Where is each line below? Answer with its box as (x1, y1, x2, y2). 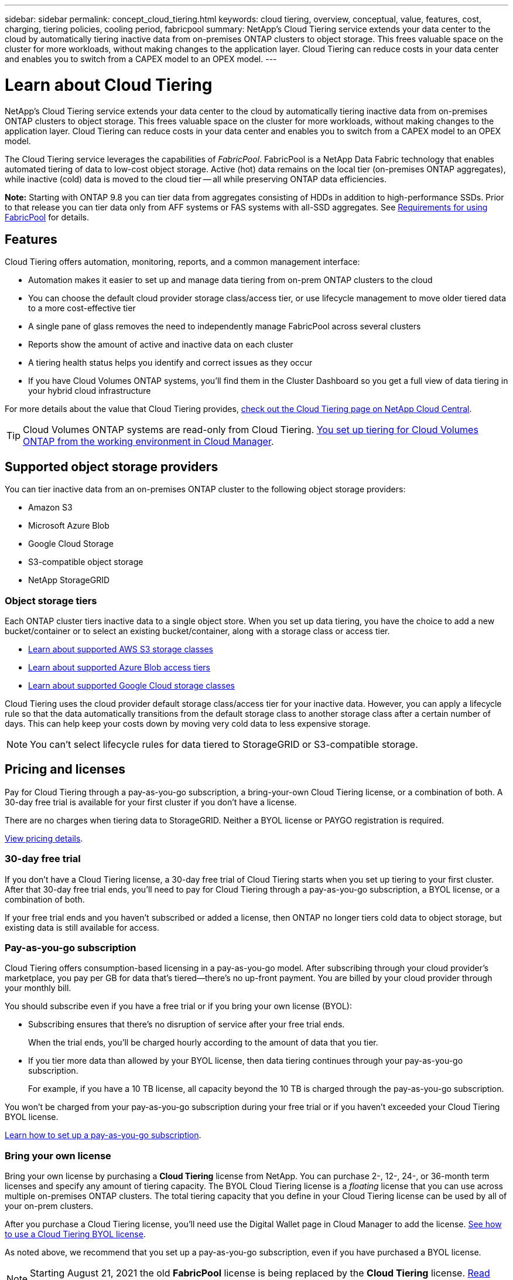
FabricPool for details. (5, 212, 89, 222)
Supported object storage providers (5, 459, 218, 474)
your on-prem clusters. (5, 1201, 93, 1211)
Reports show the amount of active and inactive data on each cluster (28, 339, 293, 350)
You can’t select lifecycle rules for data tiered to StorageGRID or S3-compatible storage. (30, 738, 418, 750)
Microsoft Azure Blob (28, 520, 110, 531)
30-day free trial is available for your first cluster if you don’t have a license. (5, 796, 297, 807)
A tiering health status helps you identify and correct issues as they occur (28, 358, 313, 368)
